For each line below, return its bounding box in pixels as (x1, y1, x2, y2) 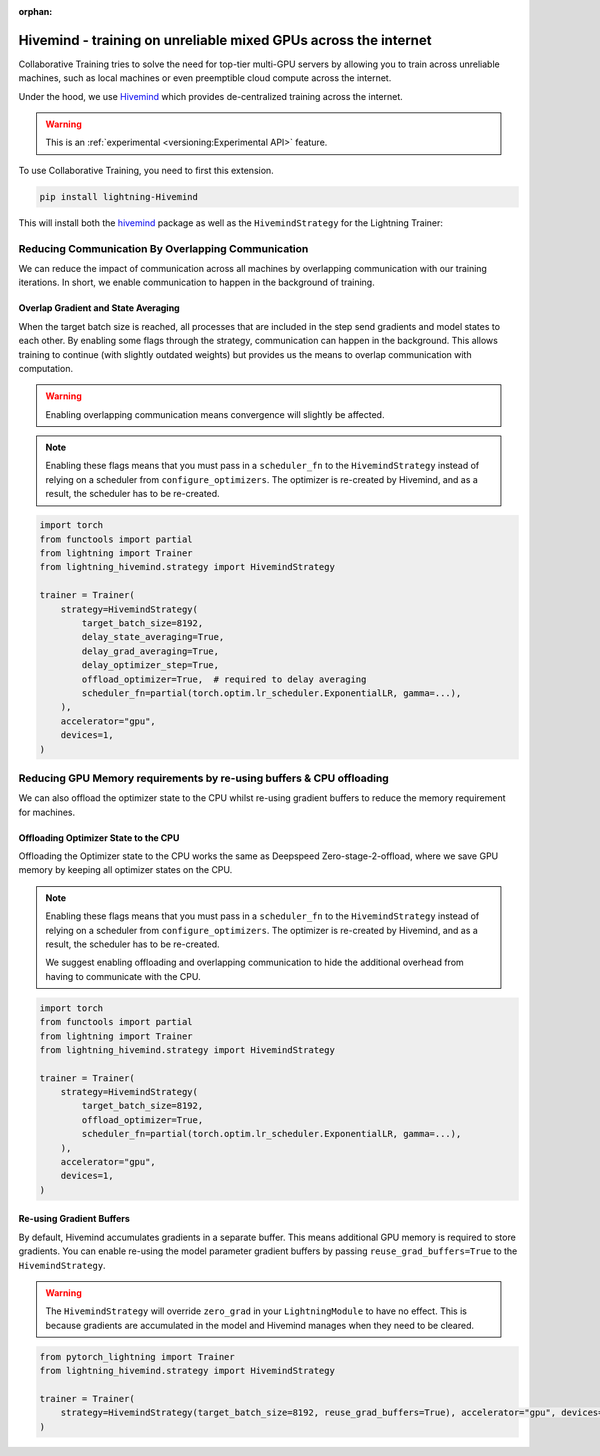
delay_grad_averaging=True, (81, 645, 220, 657)
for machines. (18, 806, 76, 818)
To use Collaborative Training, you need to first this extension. (18, 164, 274, 176)
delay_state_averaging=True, (81, 631, 225, 643)
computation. (18, 362, 74, 374)
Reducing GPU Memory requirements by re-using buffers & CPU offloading (18, 771, 389, 785)
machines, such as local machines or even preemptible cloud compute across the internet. (18, 72, 392, 84)
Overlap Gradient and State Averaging (18, 302, 180, 314)
